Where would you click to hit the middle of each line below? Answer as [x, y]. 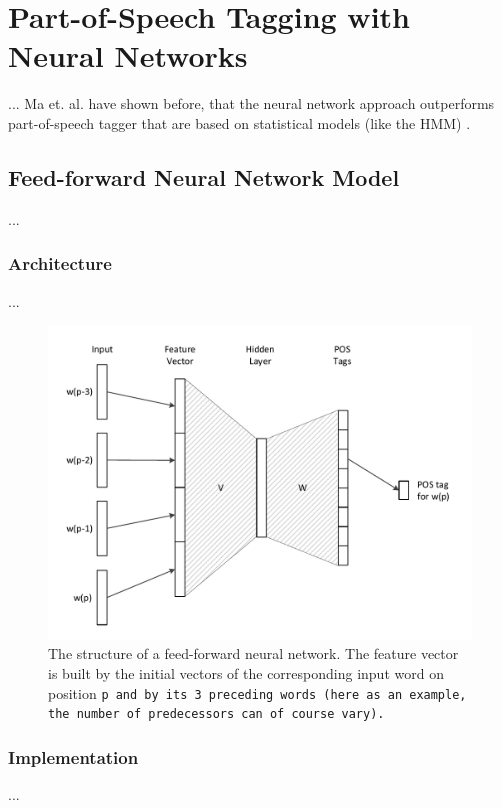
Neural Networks [128, 55]
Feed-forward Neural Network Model [204, 176]
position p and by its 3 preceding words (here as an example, [257, 692]
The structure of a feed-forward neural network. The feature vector [253, 653]
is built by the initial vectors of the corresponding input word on [246, 672]
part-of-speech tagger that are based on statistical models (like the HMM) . [239, 122]
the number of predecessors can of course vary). [216, 714]
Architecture [60, 263]
